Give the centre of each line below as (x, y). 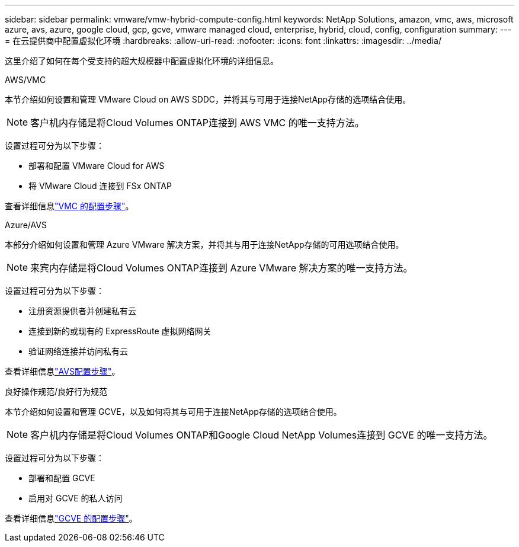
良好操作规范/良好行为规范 (56, 391)
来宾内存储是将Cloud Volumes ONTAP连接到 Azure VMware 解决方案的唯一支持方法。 (222, 268)
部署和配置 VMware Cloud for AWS (97, 166)
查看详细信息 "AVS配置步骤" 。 (63, 371)
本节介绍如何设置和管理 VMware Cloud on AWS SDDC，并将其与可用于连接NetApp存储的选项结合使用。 (208, 99)
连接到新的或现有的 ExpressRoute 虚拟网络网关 (120, 331)
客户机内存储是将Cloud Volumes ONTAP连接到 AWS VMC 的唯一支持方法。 (197, 123)
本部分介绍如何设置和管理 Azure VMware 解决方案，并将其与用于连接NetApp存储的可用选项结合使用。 (204, 244)
